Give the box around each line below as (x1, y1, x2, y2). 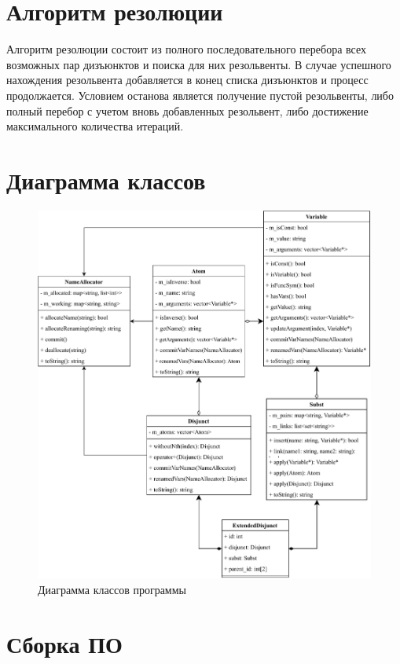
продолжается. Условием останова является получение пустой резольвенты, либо (6, 86, 394, 103)
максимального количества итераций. (6, 118, 184, 134)
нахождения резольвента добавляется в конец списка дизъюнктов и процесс (6, 72, 369, 88)
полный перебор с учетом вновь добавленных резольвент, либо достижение (6, 102, 369, 119)
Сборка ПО (6, 627, 123, 659)
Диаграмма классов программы (38, 581, 186, 597)
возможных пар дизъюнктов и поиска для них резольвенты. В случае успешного (6, 56, 391, 72)
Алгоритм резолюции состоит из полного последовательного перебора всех (6, 41, 366, 57)
